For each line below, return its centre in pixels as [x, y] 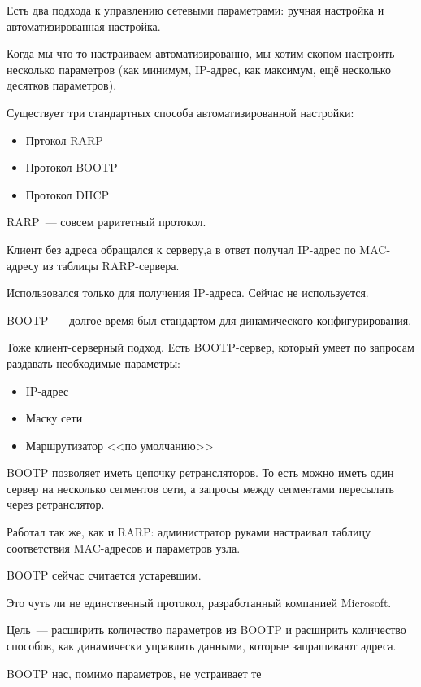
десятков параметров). [62, 85]
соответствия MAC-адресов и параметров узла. [124, 547]
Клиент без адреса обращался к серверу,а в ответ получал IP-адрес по [181, 249]
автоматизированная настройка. [84, 26]
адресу [23, 265]
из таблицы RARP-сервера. [111, 265]
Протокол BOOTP [72, 167]
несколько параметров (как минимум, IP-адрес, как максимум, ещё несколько [199, 69]
